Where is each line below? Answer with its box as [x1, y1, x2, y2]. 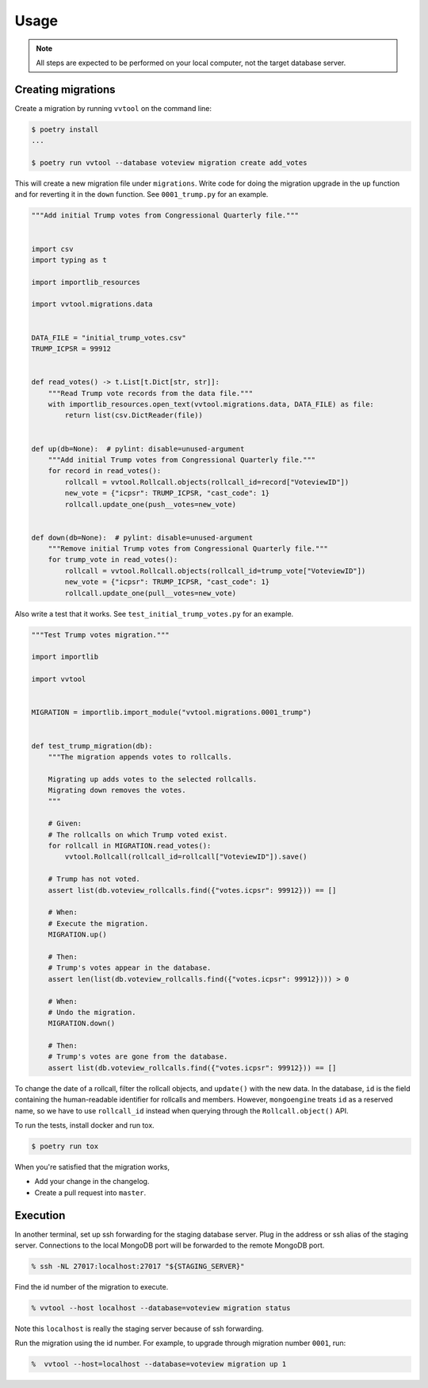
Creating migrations [14, 83, 116, 96]
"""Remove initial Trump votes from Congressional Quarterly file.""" [48, 544, 329, 553]
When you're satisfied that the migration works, [14, 1162, 170, 1171]
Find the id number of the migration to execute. [14, 1282, 169, 1292]
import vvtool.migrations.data [31, 300, 154, 309]
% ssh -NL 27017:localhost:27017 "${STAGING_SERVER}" [31, 1262, 245, 1271]
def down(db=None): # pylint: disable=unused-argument [31, 533, 254, 542]
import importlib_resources [31, 278, 140, 286]
